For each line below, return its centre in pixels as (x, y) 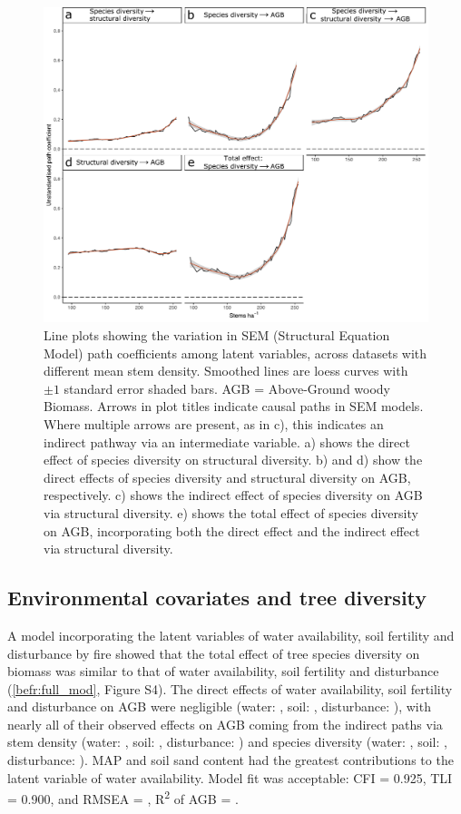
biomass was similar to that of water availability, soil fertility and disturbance (223, 671)
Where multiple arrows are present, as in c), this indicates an (214, 423)
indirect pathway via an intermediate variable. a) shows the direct (227, 441)
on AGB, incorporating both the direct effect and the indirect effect (232, 530)
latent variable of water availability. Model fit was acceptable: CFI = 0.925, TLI (230, 777)
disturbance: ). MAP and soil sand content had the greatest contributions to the (230, 760)
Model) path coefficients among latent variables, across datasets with (235, 353)
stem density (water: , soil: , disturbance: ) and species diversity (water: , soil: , (227, 742)
